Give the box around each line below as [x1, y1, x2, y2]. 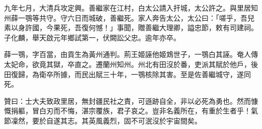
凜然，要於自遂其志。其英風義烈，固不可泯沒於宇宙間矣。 [11, 115, 202, 125]
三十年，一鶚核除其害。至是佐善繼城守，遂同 [102, 69, 251, 79]
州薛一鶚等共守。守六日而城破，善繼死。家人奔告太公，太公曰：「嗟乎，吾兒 [4, 12, 254, 23]
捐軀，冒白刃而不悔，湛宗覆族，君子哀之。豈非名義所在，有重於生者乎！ [11, 105, 251, 116]
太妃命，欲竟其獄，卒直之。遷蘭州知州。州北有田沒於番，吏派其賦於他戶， [4, 58, 251, 69]
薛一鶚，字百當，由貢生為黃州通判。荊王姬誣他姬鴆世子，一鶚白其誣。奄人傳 [4, 49, 258, 59]
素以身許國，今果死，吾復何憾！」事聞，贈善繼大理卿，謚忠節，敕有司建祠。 [4, 22, 258, 33]
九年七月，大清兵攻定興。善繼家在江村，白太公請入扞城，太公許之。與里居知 [4, 3, 258, 13]
